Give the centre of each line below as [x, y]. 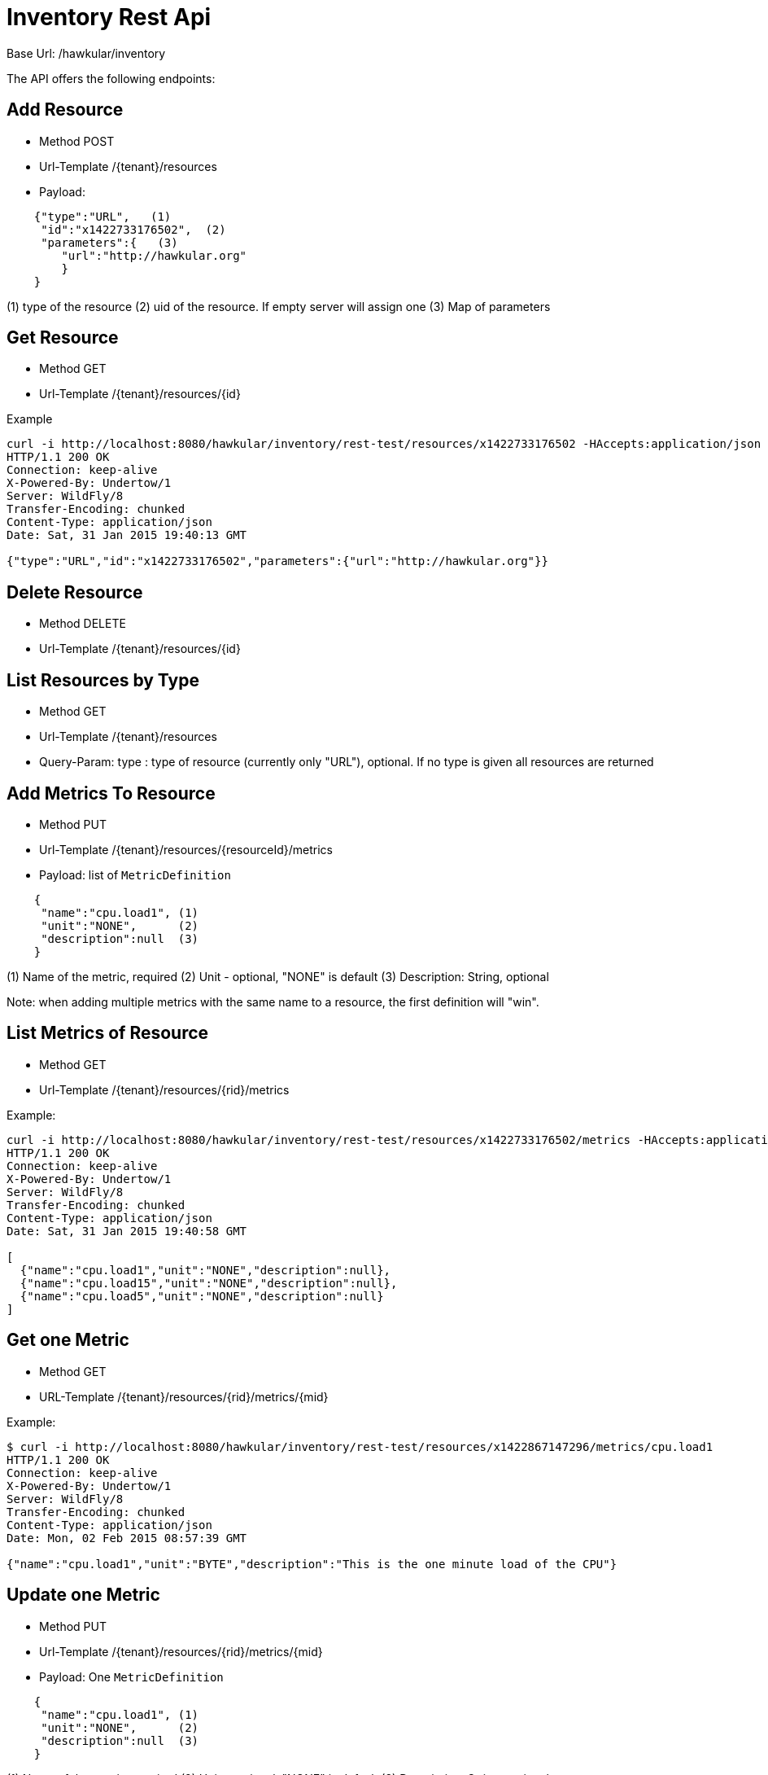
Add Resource [65, 110]
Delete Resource [75, 592]
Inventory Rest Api [109, 17]
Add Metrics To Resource [111, 793]
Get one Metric [68, 1340]
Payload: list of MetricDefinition [135, 874]
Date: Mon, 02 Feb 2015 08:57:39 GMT [127, 1538]
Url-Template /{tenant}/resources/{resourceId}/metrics [186, 849]
